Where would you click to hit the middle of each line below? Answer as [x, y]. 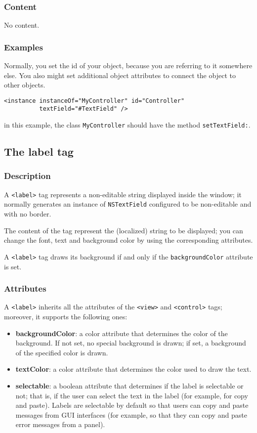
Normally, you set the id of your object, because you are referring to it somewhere [128, 65]
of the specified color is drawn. [62, 352]
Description [27, 176]
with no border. [28, 214]
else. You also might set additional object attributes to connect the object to [120, 75]
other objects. [25, 85]
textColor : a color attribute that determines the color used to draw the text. [133, 369]
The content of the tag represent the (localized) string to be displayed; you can [124, 230]
